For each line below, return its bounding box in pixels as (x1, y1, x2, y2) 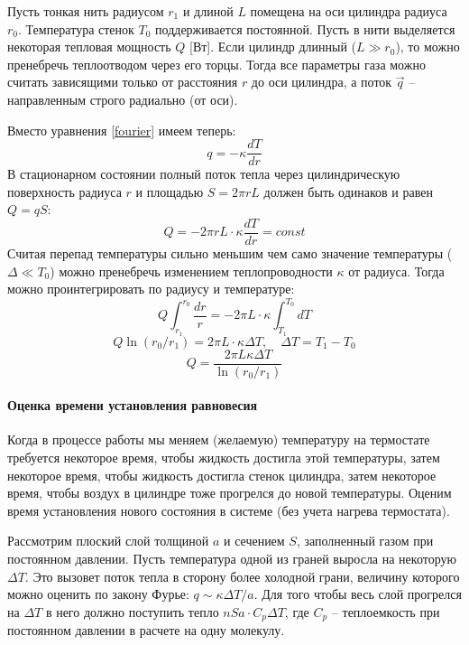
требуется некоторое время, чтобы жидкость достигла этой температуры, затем (7, 448, 440, 466)
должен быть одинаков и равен (263, 182, 433, 201)
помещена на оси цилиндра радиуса (250, 2, 447, 20)
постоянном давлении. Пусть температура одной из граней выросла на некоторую (7, 548, 456, 567)
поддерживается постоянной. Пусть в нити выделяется (155, 19, 455, 38)
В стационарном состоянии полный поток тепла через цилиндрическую (7, 164, 400, 183)
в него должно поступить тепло (45, 602, 219, 621)
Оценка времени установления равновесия (7, 396, 258, 415)
